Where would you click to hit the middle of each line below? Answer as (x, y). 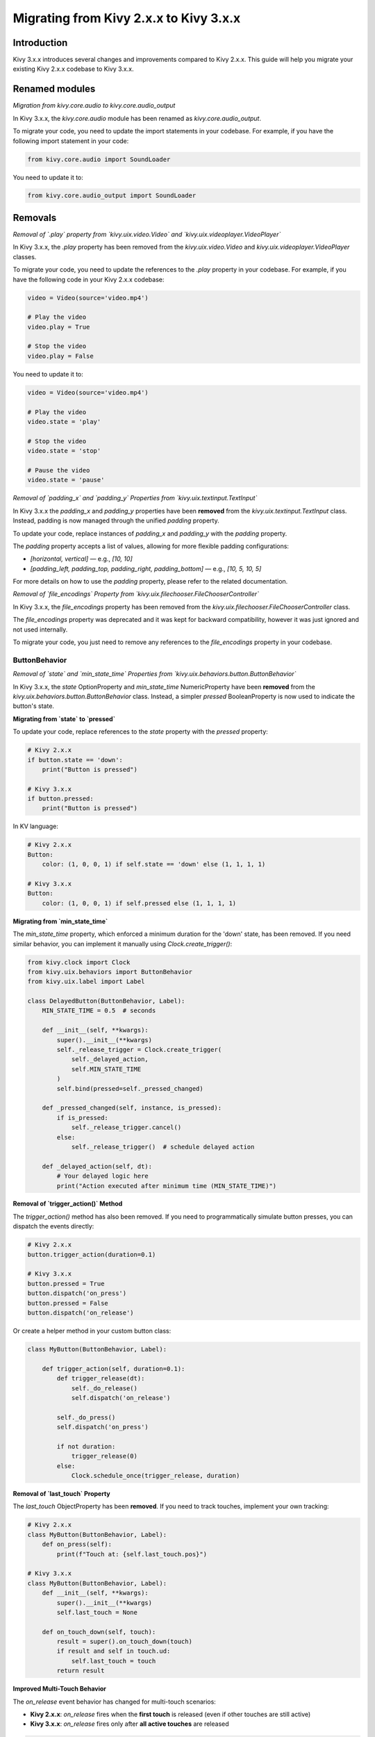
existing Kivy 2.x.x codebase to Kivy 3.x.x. (73, 69)
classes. (25, 256)
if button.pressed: (60, 799)
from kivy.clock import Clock (79, 962)
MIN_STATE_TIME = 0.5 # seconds (99, 1011)
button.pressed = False (68, 1303)
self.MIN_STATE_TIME (106, 1069)
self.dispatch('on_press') (102, 1427)
